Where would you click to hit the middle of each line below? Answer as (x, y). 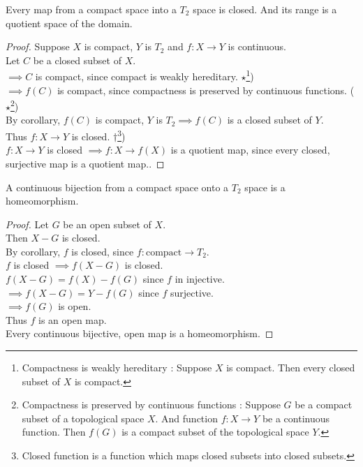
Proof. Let (27, 224)
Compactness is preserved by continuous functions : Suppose (151, 405)
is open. (75, 306)
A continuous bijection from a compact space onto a (117, 187)
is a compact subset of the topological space (215, 432)
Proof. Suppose (38, 46)
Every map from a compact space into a (91, 9)
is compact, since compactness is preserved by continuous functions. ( (206, 90)
